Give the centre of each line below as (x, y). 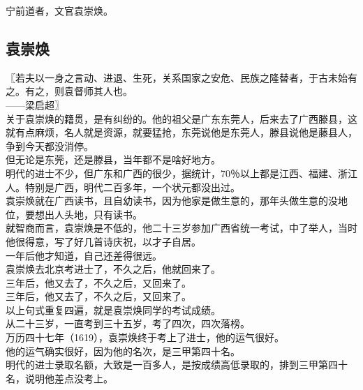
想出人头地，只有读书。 (88, 214)
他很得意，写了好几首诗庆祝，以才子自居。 (103, 241)
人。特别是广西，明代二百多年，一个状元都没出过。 (123, 187)
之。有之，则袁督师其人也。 (69, 91)
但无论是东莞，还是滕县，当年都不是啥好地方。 (113, 159)
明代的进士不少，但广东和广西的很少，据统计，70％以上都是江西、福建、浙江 (181, 173)
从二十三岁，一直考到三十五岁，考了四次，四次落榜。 (128, 323)
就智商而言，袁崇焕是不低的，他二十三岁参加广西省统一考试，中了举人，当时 (181, 228)
